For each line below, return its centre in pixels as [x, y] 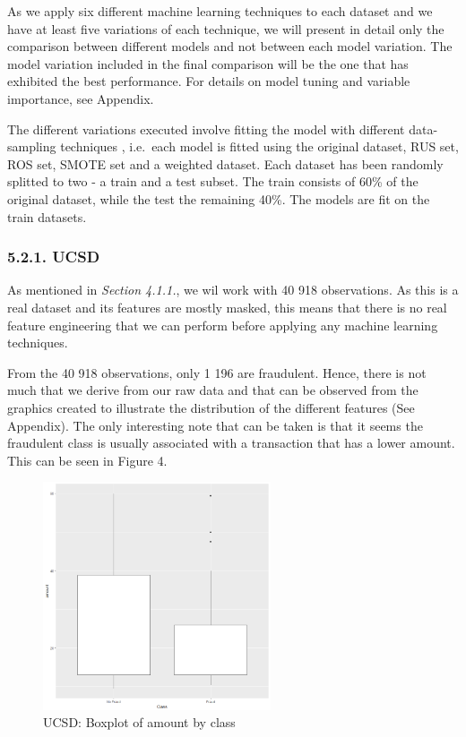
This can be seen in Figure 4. [87, 460]
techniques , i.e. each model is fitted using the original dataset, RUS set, [259, 146]
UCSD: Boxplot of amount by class [139, 722]
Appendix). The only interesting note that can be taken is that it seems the [215, 425]
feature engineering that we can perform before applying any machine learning [223, 325]
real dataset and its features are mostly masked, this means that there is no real [227, 307]
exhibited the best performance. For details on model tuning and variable [209, 81]
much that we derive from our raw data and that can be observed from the [213, 390]
